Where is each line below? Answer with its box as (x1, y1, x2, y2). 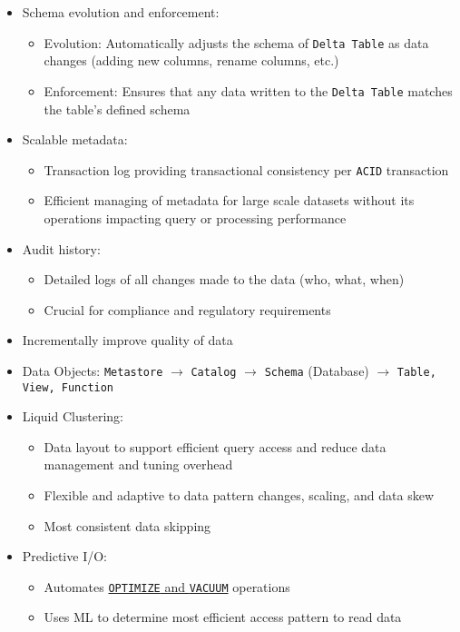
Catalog (191, 365, 237, 379)
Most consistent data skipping (44, 516, 211, 535)
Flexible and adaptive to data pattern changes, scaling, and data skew (44, 486, 435, 504)
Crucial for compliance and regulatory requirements (44, 300, 331, 319)
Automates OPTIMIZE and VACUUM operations (44, 577, 290, 596)
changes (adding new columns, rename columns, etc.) (44, 51, 339, 70)
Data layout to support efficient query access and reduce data (44, 437, 387, 456)
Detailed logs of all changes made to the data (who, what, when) (44, 270, 405, 289)
